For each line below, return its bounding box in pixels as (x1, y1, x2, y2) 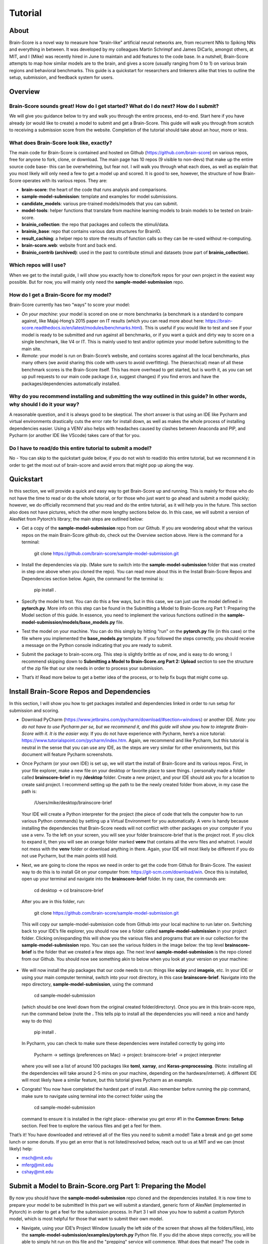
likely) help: (9, 1146, 33, 1152)
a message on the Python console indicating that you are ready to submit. (21, 642, 173, 648)
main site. (21, 346, 42, 352)
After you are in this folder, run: (21, 899, 85, 905)
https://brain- (205, 318, 233, 324)
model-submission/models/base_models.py (21, 619, 115, 625)
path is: (21, 789, 37, 795)
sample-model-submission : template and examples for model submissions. (21, 194, 178, 200)
